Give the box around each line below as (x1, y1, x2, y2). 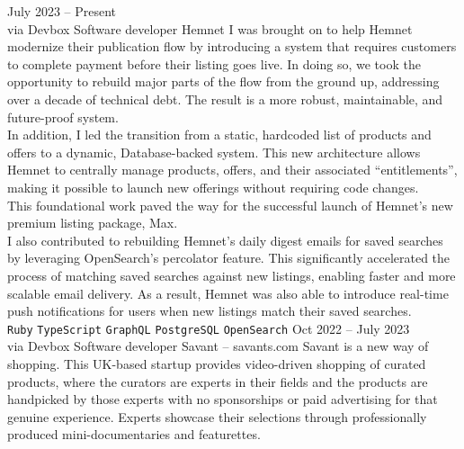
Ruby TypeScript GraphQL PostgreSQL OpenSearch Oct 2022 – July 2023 (7, 319, 410, 337)
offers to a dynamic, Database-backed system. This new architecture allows (7, 142, 421, 161)
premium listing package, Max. (7, 213, 178, 232)
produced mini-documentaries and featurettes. (7, 425, 261, 444)
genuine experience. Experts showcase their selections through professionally (7, 407, 427, 426)
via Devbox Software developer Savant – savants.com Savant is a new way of (7, 337, 429, 355)
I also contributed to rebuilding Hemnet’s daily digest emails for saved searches (7, 230, 443, 249)
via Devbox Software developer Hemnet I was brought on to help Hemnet (7, 19, 413, 38)
